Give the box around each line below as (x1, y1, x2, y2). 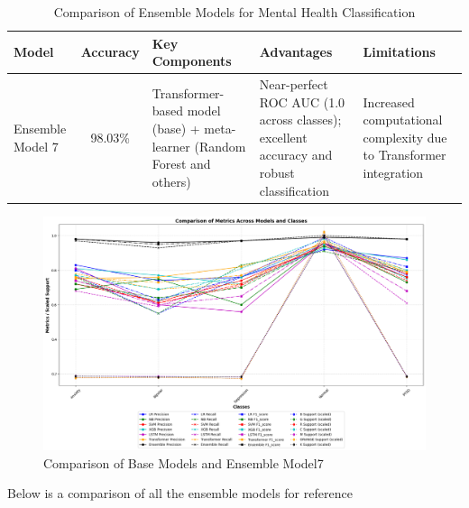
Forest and (152, 154, 211, 173)
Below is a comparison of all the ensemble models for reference (7, 484, 353, 503)
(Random (194, 136, 246, 155)
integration (363, 163, 424, 181)
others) (152, 171, 191, 190)
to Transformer (363, 145, 446, 164)
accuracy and (259, 145, 333, 164)
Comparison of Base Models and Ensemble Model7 (43, 453, 324, 472)
